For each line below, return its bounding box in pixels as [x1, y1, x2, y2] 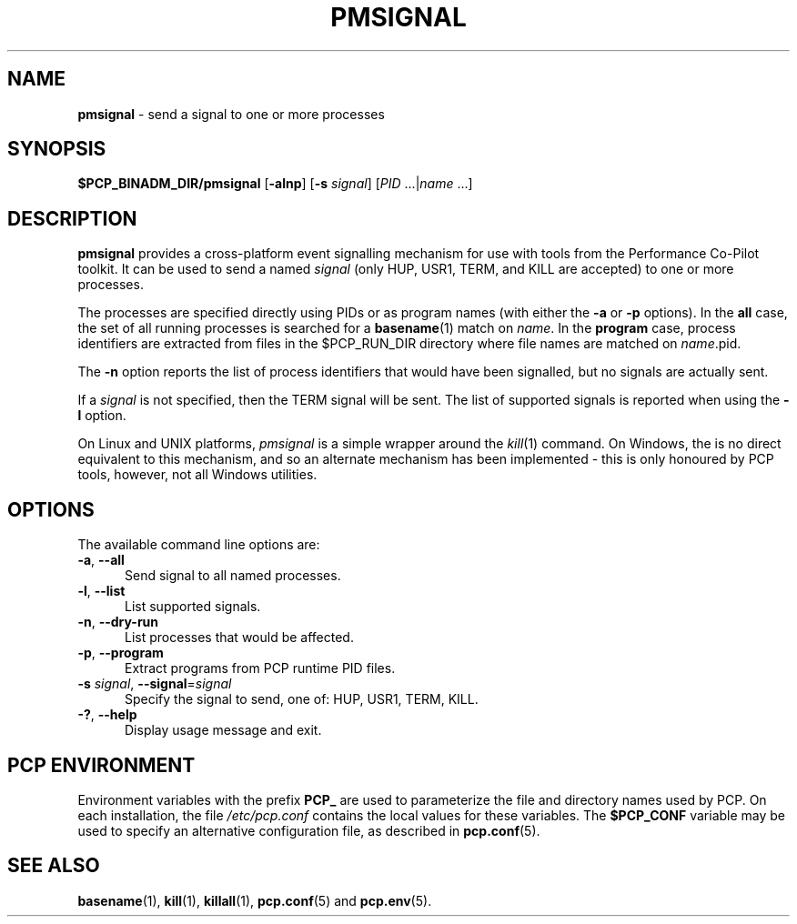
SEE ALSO [7, 854, 100, 878]
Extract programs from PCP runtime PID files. [125, 660, 396, 677]
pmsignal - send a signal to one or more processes [77, 105, 385, 122]
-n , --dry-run [77, 614, 159, 630]
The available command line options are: [77, 537, 320, 553]
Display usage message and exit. [125, 722, 322, 738]
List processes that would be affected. [125, 629, 354, 646]
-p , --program [77, 645, 164, 661]
